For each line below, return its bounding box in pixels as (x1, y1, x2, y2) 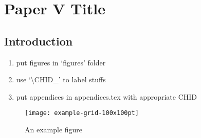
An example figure (25, 124, 83, 135)
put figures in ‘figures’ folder (16, 57, 106, 67)
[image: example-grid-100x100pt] (25, 109, 139, 117)
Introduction (4, 33, 73, 49)
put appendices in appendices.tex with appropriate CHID (16, 91, 197, 102)
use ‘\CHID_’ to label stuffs (16, 74, 106, 85)
